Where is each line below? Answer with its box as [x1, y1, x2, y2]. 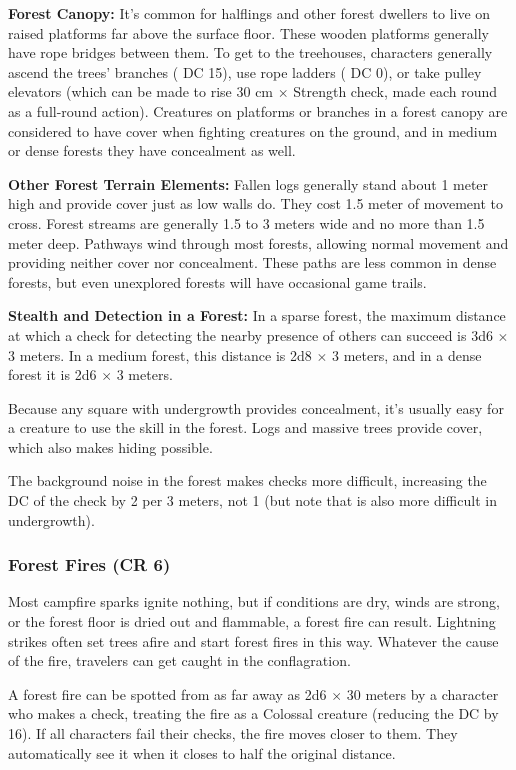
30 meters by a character [346, 683, 499, 704]
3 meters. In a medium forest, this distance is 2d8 [8, 344, 312, 365]
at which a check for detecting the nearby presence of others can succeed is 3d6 [8, 324, 493, 345]
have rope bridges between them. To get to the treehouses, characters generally [8, 42, 493, 63]
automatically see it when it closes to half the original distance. [8, 742, 396, 763]
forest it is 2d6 [8, 364, 97, 385]
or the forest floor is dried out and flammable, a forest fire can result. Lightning [8, 611, 496, 632]
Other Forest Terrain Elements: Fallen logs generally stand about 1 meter [8, 173, 489, 194]
